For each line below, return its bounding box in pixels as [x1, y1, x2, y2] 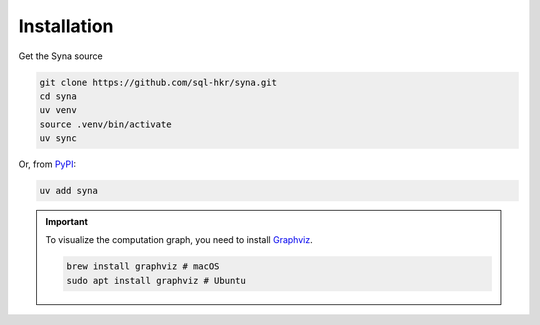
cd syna [39, 90, 77, 102]
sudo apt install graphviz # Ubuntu [66, 275, 247, 286]
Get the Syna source [18, 50, 104, 62]
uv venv [39, 105, 77, 116]
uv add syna [39, 185, 99, 197]
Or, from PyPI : [18, 158, 77, 170]
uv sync [39, 133, 77, 144]
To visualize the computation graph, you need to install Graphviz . [45, 234, 314, 246]
